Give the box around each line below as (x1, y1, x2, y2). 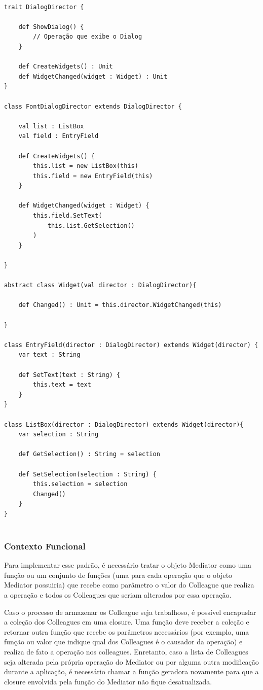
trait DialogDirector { (4, 3, 84, 11)
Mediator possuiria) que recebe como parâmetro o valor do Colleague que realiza (4, 579, 254, 590)
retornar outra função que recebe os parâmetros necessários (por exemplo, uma (4, 626, 249, 637)
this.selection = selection (33, 480, 128, 488)
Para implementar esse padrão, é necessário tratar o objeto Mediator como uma (4, 560, 252, 570)
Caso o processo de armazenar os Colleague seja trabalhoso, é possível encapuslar (4, 606, 256, 617)
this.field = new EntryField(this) (33, 172, 153, 180)
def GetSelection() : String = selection (18, 451, 160, 458)
